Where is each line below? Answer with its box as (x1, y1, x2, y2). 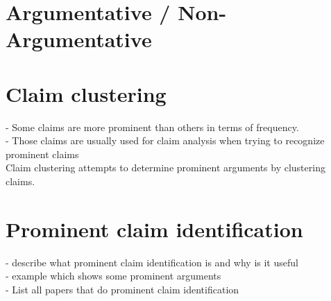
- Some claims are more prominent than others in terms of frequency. (6, 119, 299, 134)
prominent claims (6, 146, 79, 161)
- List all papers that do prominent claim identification (6, 282, 239, 296)
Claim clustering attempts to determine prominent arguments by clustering (6, 160, 325, 175)
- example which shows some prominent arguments (6, 268, 221, 283)
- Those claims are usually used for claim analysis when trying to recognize (6, 133, 325, 148)
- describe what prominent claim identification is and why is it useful (6, 255, 298, 269)
